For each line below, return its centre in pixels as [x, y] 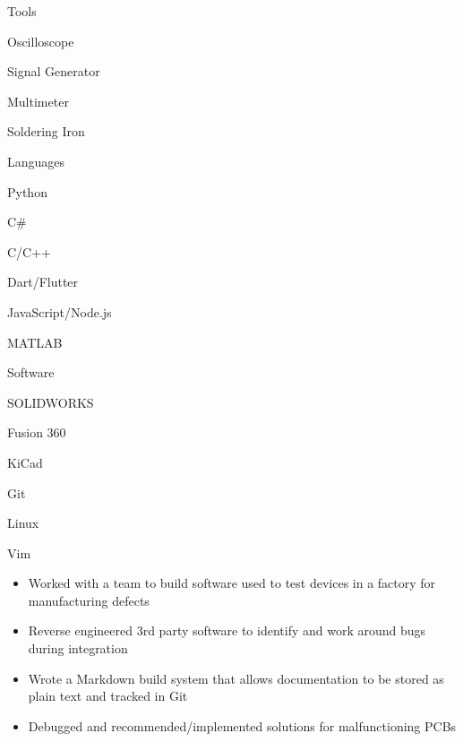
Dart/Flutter [43, 282]
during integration [78, 648]
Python [27, 191]
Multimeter [38, 101]
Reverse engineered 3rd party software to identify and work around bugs [227, 630]
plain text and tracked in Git [108, 696]
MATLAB [35, 342]
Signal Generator [54, 71]
